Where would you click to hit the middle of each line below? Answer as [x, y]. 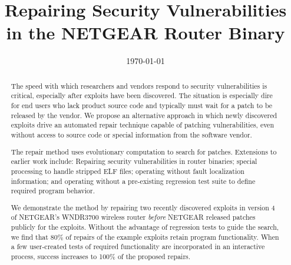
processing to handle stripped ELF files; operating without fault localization [128, 171]
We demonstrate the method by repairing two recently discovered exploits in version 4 [143, 207]
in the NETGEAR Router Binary [145, 33]
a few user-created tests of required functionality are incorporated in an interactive [138, 246]
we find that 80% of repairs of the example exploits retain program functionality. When [145, 237]
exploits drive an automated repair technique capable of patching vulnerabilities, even [142, 125]
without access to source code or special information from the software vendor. [131, 134]
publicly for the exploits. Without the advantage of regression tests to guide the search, [145, 227]
